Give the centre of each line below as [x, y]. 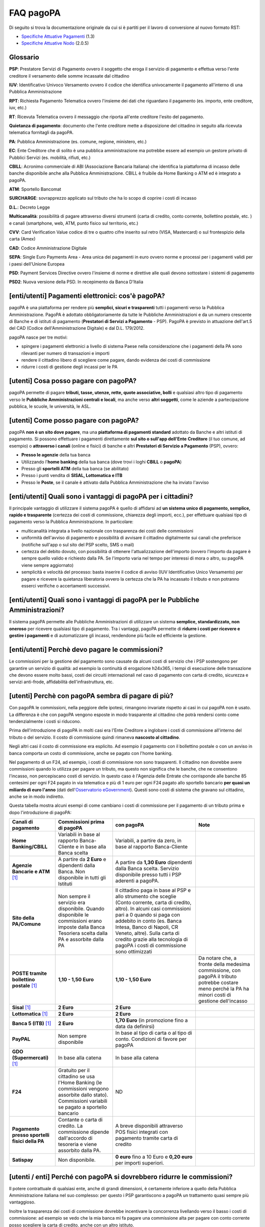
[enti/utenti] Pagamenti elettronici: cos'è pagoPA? [87, 296]
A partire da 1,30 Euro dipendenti [154, 862]
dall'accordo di [75, 1138]
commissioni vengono [83, 1089]
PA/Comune [26, 924]
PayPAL [21, 1039]
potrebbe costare [218, 983]
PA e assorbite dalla [81, 939]
